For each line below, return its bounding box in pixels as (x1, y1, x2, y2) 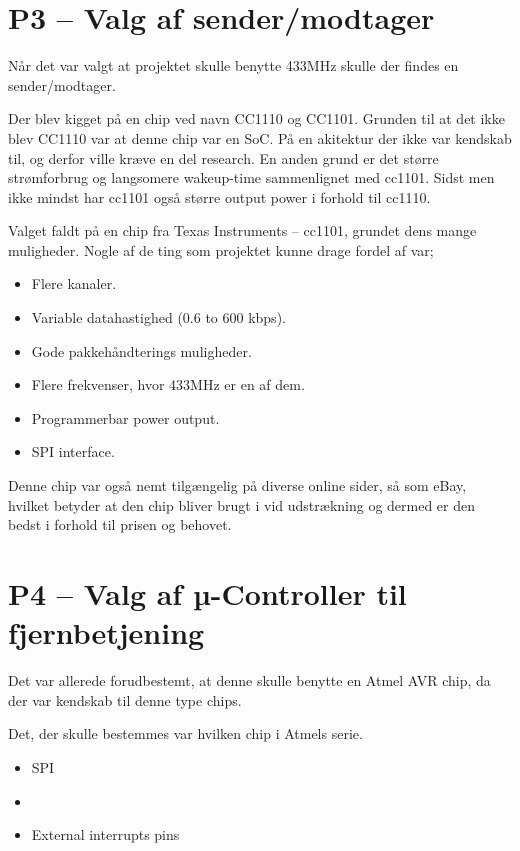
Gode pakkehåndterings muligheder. (31, 340, 252, 361)
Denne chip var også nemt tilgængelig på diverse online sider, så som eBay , (8, 475, 467, 496)
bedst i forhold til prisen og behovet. (8, 514, 232, 535)
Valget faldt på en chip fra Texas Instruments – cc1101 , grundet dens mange (8, 220, 477, 241)
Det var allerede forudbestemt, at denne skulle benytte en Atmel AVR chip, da (8, 670, 491, 691)
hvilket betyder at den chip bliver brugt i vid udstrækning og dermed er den (8, 494, 476, 515)
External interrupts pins (31, 824, 180, 845)
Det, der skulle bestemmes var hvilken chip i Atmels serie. (8, 723, 363, 744)
